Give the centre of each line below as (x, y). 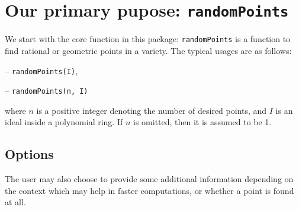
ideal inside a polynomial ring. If (64, 122)
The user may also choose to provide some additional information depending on (149, 179)
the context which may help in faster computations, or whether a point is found (149, 190)
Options (29, 154)
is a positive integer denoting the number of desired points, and (152, 110)
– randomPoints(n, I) (46, 90)
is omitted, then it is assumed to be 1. (202, 122)
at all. (15, 202)
